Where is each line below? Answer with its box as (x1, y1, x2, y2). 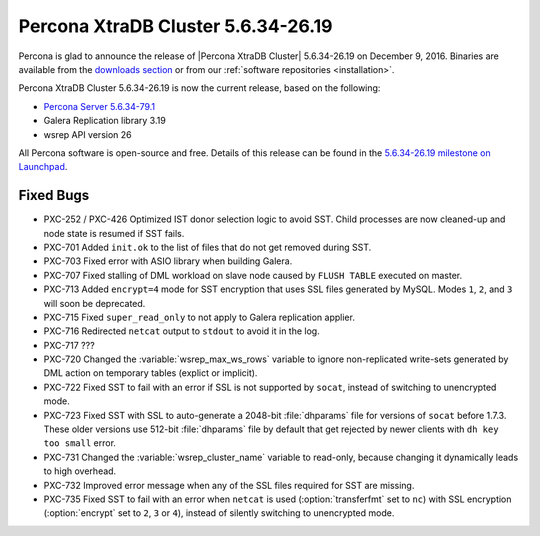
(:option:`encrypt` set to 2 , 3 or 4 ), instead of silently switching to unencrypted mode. (43, 507, 395, 519)
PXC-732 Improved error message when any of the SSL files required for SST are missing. (43, 479, 415, 491)
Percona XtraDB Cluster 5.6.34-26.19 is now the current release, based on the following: (18, 82, 381, 94)
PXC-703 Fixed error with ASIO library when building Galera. (43, 255, 293, 267)
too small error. (43, 437, 117, 449)
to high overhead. (43, 465, 117, 477)
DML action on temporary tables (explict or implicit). (43, 367, 258, 379)
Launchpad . (18, 161, 68, 173)
